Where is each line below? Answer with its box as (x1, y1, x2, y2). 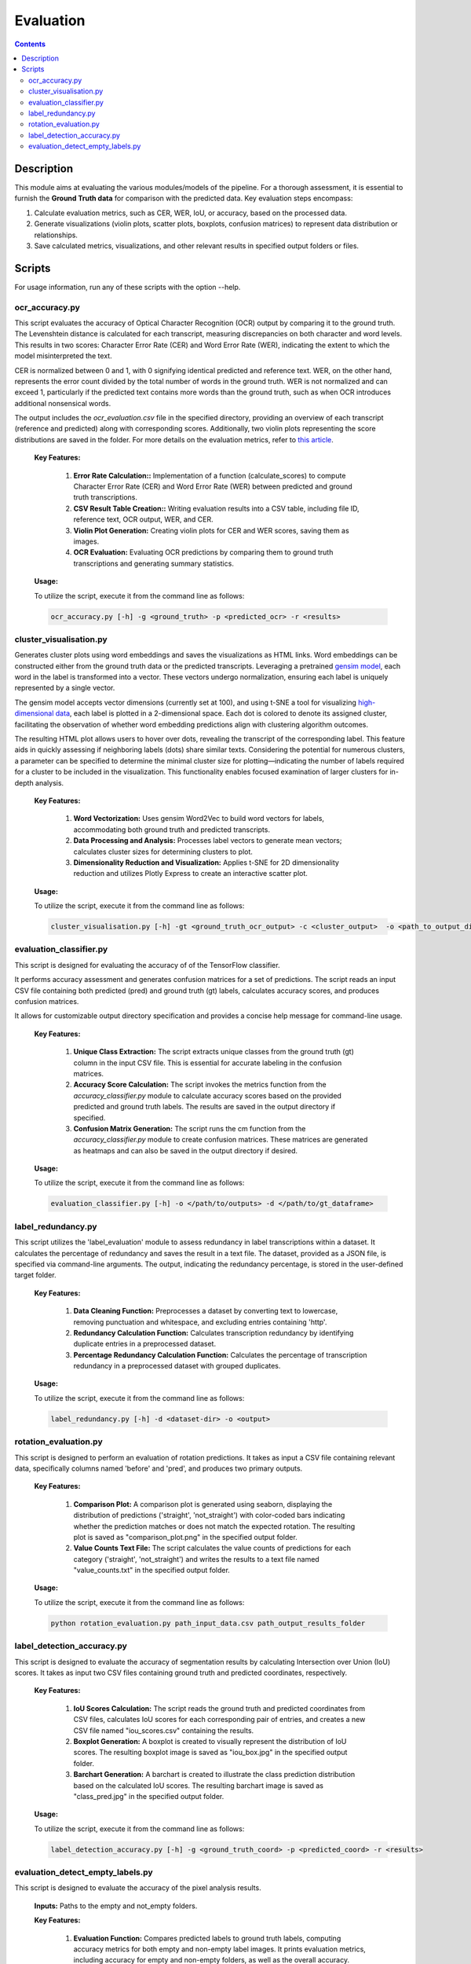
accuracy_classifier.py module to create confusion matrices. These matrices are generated (73, 1135, 368, 1145)
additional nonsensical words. (14, 398, 111, 408)
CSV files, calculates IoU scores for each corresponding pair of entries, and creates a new (73, 1715, 366, 1724)
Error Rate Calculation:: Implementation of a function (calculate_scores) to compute (73, 471, 346, 480)
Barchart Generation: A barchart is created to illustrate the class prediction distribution (73, 1770, 356, 1779)
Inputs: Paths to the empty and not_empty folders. (34, 1901, 198, 1911)
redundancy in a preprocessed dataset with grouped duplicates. (73, 1361, 281, 1371)
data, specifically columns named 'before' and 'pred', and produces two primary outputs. (14, 1464, 303, 1473)
